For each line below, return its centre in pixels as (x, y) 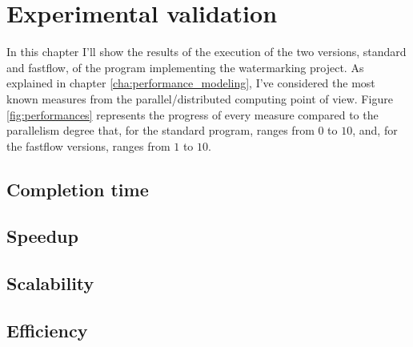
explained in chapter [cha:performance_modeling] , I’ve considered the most (191, 83)
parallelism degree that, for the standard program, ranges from (160, 130)
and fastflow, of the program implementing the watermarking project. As (185, 67)
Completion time (78, 189)
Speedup (42, 236)
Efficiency (47, 331)
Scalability (50, 283)
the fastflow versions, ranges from (88, 145)
